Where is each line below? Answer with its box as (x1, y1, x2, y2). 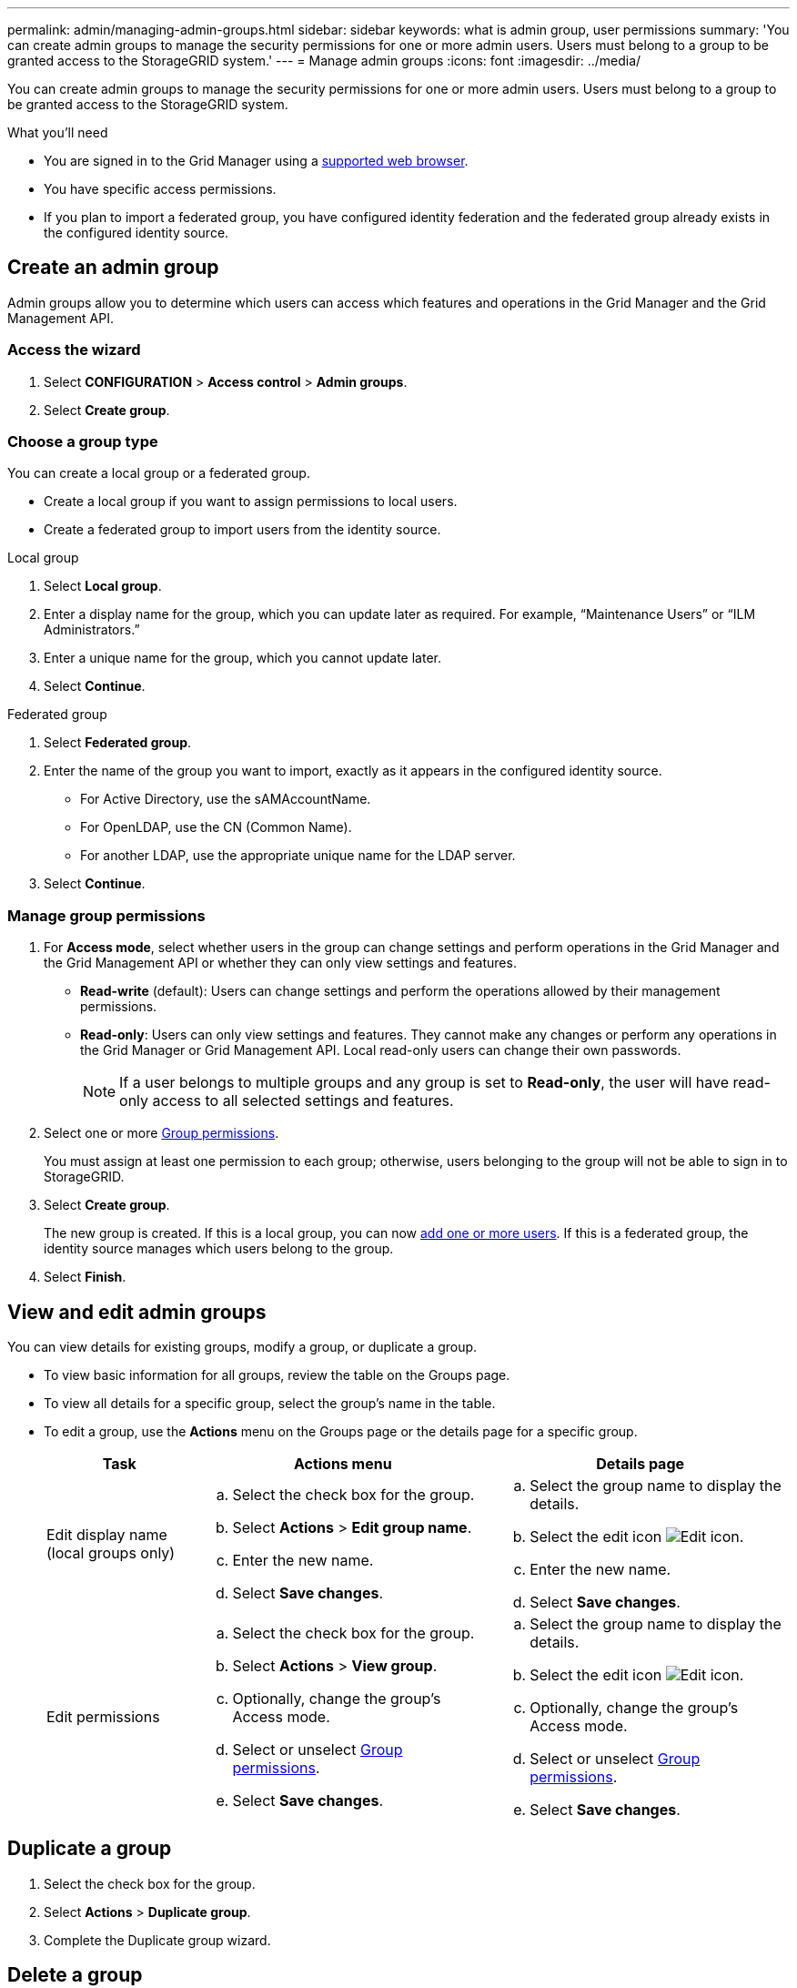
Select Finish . (44, 1269, 126, 1285)
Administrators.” (44, 622, 140, 638)
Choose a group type (7, 431, 158, 451)
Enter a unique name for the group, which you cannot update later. (44, 650, 441, 666)
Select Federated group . (44, 735, 192, 751)
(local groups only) (46, 1543, 176, 1562)
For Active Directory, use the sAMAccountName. (80, 791, 371, 807)
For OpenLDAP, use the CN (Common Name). (80, 819, 352, 836)
